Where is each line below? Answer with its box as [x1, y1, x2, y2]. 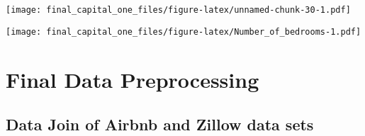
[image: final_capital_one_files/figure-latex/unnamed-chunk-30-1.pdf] [6, 5, 351, 15]
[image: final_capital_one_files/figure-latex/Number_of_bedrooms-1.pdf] [6, 26, 361, 37]
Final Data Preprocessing [6, 64, 259, 93]
